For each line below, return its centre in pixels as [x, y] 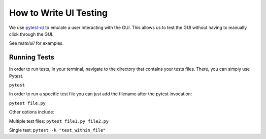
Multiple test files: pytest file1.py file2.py [59, 121]
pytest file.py [28, 103]
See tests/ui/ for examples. [36, 43]
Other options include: [32, 112]
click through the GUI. [31, 34]
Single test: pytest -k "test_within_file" [57, 130]
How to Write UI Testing [58, 13]
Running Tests [32, 57]
